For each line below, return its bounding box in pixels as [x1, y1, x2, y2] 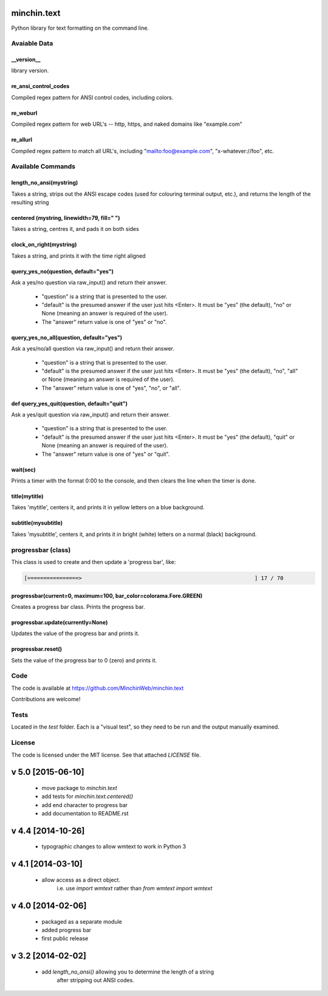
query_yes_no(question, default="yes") [11, 267, 114, 275]
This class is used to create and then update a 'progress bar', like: [11, 558, 176, 565]
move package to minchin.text [41, 784, 118, 791]
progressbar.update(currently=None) [11, 619, 108, 626]
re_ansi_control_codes [11, 83, 70, 90]
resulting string [11, 198, 49, 206]
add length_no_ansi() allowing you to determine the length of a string [41, 968, 214, 975]
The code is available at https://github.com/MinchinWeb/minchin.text [11, 684, 184, 692]
